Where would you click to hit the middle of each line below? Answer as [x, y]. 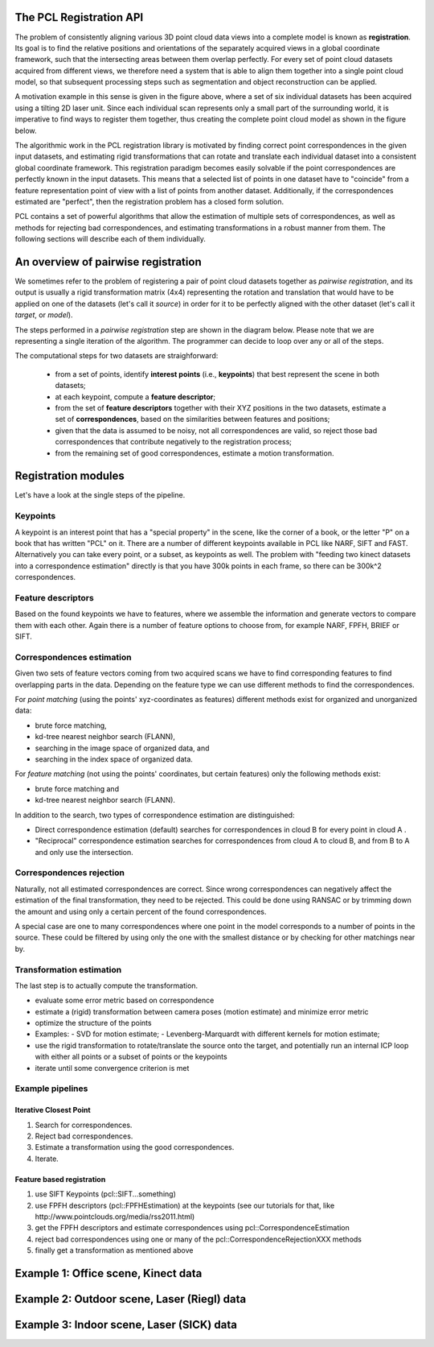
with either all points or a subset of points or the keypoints [131, 1057]
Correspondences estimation [73, 657]
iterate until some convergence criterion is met [112, 1068]
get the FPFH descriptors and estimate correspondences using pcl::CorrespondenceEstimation [192, 1228]
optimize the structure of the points [93, 1023]
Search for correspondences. [84, 1125]
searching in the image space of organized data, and [122, 748]
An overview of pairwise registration [108, 262]
